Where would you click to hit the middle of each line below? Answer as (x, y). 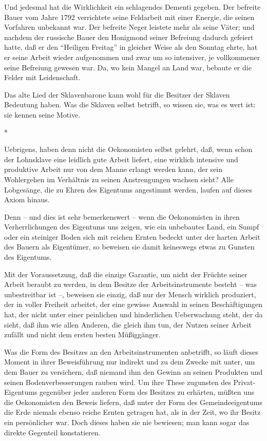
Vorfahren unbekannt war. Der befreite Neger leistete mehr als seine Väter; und (129, 27)
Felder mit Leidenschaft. (42, 77)
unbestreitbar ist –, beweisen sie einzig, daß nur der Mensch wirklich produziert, (130, 294)
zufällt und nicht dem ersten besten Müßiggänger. (82, 334)
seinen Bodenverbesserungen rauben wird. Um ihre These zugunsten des (118, 382)
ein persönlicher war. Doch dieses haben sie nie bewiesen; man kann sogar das (127, 422)
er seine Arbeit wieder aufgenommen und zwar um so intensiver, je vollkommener (132, 57)
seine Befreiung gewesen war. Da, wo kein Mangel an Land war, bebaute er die (128, 67)
